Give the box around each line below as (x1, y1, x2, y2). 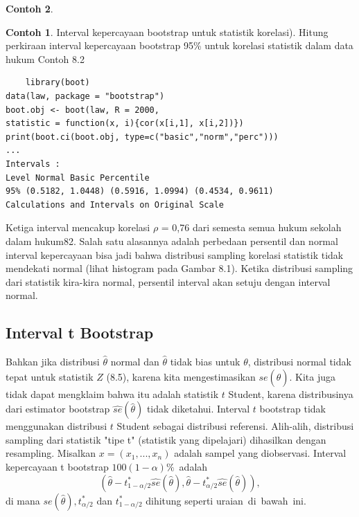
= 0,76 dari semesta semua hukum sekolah (161, 220, 342, 235)
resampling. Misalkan (6, 446, 96, 460)
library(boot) (25, 78, 90, 88)
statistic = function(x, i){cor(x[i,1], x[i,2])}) (6, 118, 244, 129)
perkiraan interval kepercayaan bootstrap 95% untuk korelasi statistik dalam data (6, 38, 353, 53)
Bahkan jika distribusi (6, 354, 100, 369)
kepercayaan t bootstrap (6, 460, 109, 474)
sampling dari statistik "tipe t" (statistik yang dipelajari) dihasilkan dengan (6, 432, 326, 446)
